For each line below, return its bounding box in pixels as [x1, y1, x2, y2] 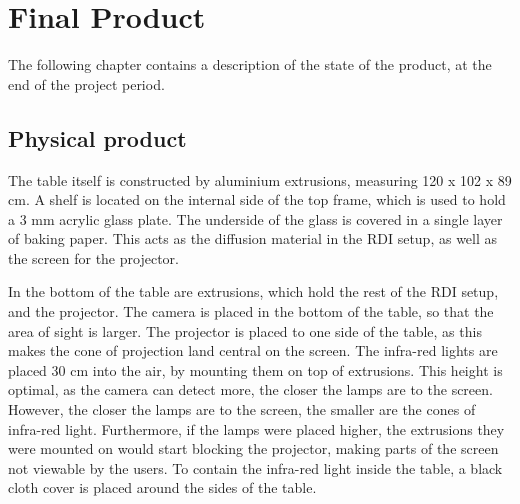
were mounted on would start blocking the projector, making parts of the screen [8, 438, 499, 459]
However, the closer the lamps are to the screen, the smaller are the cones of [8, 399, 476, 420]
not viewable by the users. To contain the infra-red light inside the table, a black [8, 457, 503, 478]
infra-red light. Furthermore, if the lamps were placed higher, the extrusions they [8, 418, 505, 439]
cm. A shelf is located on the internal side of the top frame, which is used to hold [8, 189, 506, 210]
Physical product [8, 122, 187, 153]
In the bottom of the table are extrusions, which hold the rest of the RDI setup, [8, 281, 499, 302]
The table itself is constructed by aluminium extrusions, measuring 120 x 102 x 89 [8, 169, 512, 190]
